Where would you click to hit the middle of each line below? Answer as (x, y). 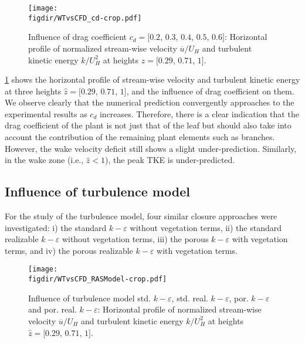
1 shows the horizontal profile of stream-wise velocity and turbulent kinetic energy (152, 79)
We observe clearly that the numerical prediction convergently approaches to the (150, 102)
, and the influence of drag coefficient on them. (210, 91)
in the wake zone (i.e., (44, 160)
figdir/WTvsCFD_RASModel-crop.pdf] (98, 279)
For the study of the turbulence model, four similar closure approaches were (141, 216)
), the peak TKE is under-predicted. (170, 160)
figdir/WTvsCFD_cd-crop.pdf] (85, 18)
